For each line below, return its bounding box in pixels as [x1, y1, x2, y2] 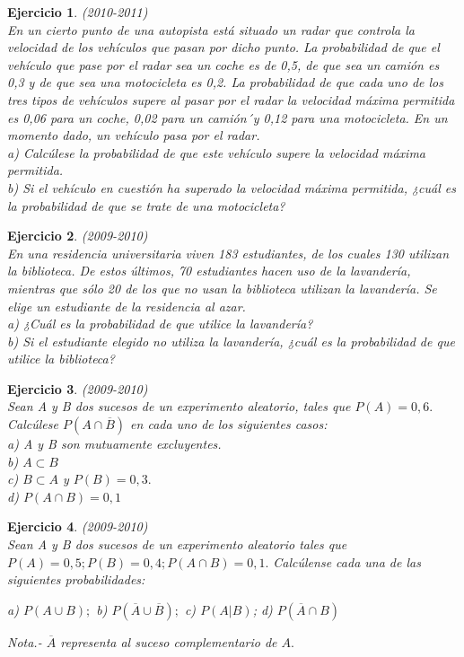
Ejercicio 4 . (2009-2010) [7, 517, 148, 536]
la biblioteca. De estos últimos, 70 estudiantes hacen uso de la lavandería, [7, 261, 411, 280]
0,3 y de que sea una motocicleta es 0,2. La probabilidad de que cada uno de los [7, 73, 443, 92]
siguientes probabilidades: [7, 570, 145, 589]
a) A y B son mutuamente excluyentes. [7, 434, 222, 453]
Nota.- [7, 632, 42, 651]
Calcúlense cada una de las [273, 552, 421, 571]
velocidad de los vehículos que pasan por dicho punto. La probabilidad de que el [7, 38, 440, 57]
